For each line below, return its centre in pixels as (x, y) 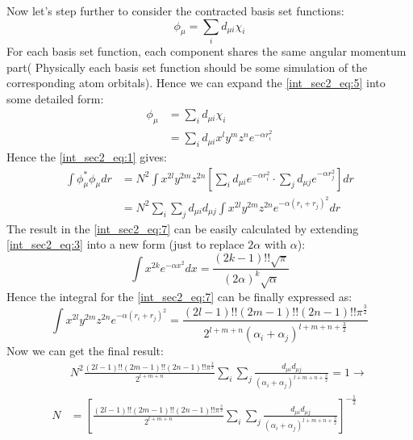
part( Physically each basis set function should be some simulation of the (187, 67)
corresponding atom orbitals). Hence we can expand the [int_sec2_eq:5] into (196, 83)
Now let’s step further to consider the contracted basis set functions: (175, 10)
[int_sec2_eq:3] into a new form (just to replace (125, 244)
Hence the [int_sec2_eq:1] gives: (87, 157)
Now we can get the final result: (85, 351)
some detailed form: (55, 98)
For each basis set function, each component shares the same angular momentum (206, 50)
